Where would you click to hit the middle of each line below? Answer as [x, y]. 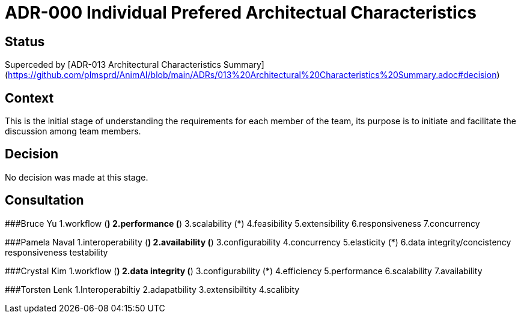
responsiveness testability [56, 252]
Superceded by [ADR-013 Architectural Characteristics [113, 65]
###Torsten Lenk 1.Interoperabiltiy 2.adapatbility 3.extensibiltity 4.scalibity [152, 289]
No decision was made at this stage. [77, 177]
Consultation [44, 200]
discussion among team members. [73, 131]
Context [29, 98]
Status [25, 41]
